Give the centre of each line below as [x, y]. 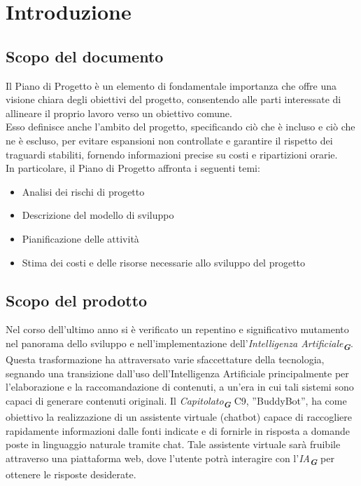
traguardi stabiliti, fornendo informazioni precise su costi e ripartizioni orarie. [172, 154]
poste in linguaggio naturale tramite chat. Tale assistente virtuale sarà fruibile [173, 444]
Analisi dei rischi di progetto [83, 191]
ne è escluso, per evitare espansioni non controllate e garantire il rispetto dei [169, 140]
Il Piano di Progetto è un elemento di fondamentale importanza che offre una [171, 85]
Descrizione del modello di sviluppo [98, 215]
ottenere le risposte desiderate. [71, 474]
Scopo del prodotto [77, 300]
